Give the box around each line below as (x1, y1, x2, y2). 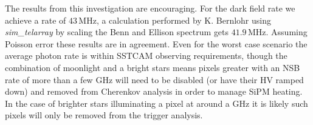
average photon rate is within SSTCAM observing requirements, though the (5, 49, 287, 62)
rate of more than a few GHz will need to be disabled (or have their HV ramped (5, 73, 304, 86)
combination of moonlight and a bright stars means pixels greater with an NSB (5, 61, 300, 73)
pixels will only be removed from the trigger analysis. (5, 109, 203, 121)
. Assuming (266, 25, 308, 38)
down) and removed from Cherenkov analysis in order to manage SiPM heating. (5, 85, 303, 98)
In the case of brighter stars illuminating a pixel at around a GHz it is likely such (5, 96, 308, 109)
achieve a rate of (5, 13, 66, 26)
